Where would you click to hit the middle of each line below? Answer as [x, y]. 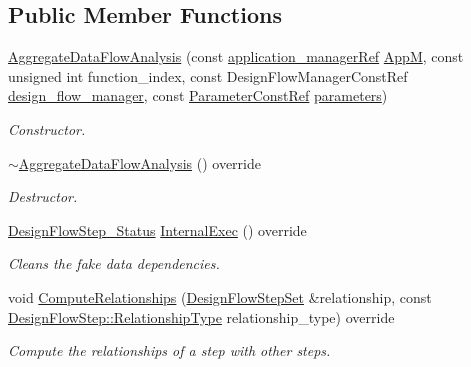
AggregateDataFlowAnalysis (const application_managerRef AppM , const [236, 56]
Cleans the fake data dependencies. [114, 263]
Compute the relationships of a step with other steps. [169, 350]
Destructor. [43, 196]
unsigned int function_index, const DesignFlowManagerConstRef [208, 75]
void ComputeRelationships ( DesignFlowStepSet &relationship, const [220, 296]
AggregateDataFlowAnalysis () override [139, 162]
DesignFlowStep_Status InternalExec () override [157, 229]
